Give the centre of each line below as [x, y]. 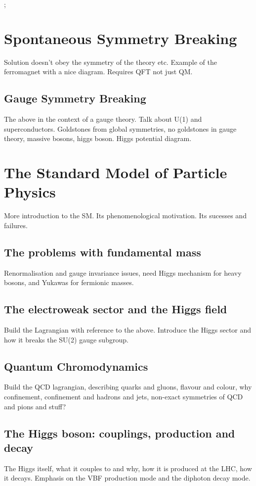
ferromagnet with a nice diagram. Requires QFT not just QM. [98, 72]
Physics [30, 192]
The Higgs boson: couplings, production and [120, 433]
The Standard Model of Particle [116, 172]
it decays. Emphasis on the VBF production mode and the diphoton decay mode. [127, 478]
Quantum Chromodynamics [76, 366]
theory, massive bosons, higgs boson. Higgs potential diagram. [98, 138]
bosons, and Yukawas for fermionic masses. [69, 282]
